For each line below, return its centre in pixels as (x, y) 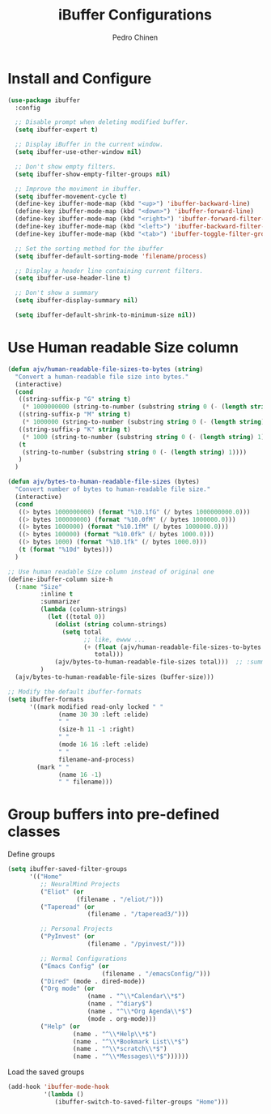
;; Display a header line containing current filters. (109, 271)
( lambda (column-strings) (84, 609)
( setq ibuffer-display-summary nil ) (76, 301)
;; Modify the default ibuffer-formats (75, 691)
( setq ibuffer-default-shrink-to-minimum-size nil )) (106, 315)
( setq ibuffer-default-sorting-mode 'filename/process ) (111, 256)
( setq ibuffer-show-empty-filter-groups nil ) (93, 174)
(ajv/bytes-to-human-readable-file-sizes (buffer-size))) (115, 677)
